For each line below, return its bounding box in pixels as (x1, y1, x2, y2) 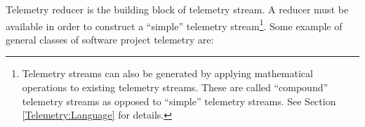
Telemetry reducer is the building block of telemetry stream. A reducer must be (6, 2, 349, 16)
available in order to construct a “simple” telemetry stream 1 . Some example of (6, 16, 343, 33)
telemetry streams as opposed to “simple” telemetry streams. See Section (22, 93, 336, 108)
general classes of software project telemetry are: (6, 32, 214, 46)
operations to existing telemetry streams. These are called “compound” (22, 80, 328, 95)
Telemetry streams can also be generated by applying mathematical (22, 66, 313, 81)
